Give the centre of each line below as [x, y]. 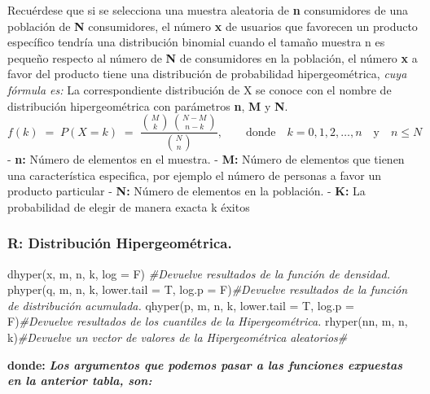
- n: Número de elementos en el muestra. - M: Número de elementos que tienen [206, 159]
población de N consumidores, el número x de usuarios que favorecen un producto [213, 26]
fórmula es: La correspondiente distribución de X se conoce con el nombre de [200, 89]
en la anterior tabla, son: [80, 381]
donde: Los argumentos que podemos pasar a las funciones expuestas [205, 364]
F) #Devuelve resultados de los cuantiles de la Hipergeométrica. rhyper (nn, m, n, [208, 321]
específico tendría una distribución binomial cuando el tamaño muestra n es [196, 42]
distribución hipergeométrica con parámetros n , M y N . [148, 105]
